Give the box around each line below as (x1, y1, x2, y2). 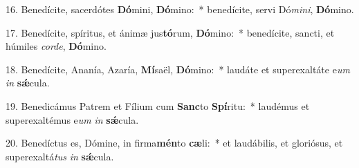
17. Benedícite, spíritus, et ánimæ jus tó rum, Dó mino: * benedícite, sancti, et (6, 25, 335, 39)
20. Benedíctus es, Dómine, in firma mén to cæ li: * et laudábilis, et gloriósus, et (6, 136, 343, 150)
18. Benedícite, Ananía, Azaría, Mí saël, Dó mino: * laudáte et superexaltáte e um (6, 62, 350, 76)
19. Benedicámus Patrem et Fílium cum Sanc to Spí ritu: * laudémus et (6, 98, 310, 113)
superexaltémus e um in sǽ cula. (6, 112, 139, 127)
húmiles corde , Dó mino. (6, 39, 107, 53)
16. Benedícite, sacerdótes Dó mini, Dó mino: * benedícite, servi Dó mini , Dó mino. (6, 2, 354, 16)
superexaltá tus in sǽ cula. (6, 149, 114, 163)
